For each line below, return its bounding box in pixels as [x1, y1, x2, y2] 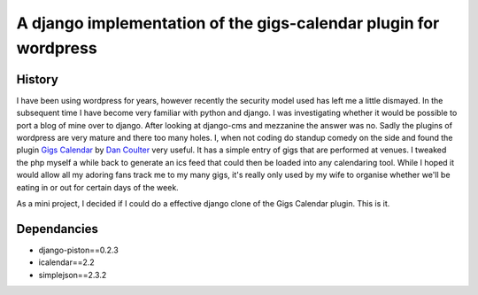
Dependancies [16, 221, 99, 237]
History [16, 72, 59, 87]
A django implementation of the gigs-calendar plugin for [16, 13, 440, 33]
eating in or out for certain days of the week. [16, 182, 179, 192]
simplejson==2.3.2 [38, 269, 107, 280]
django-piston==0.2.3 [38, 245, 119, 255]
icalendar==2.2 [38, 257, 95, 268]
